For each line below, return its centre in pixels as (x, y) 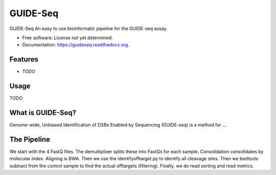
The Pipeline (30, 139)
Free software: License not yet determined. (68, 38)
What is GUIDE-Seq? (43, 113)
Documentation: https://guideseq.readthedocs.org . (76, 45)
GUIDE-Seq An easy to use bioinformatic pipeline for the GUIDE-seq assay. (89, 28)
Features (24, 59)
